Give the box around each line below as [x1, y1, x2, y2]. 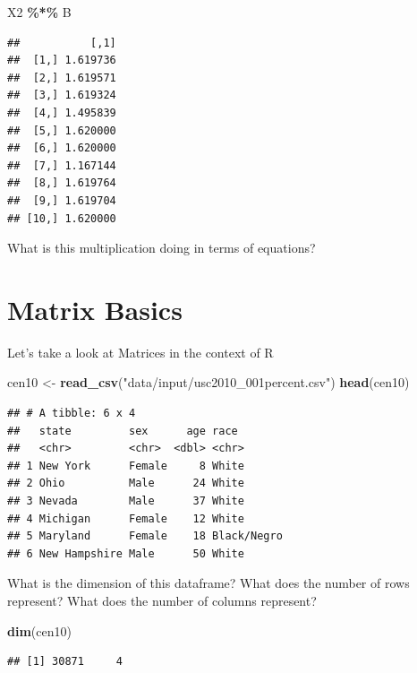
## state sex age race [7, 424, 238, 437]
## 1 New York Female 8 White [7, 459, 244, 472]
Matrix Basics [7, 290, 183, 327]
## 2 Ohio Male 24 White [7, 477, 244, 490]
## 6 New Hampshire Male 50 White [7, 547, 244, 560]
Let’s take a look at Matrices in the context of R [7, 342, 274, 361]
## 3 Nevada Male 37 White [7, 495, 244, 507]
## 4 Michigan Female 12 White [7, 512, 244, 525]
